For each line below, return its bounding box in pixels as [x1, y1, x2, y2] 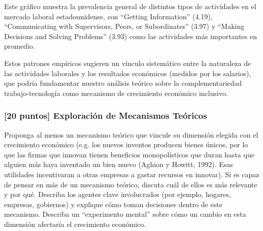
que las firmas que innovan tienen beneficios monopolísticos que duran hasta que [4, 149, 254, 159]
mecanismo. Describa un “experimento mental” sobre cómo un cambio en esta [4, 209, 246, 219]
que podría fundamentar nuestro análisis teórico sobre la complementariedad [4, 78, 242, 88]
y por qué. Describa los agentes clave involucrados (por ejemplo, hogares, [4, 189, 231, 200]
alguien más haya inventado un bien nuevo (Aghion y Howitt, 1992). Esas [4, 159, 233, 170]
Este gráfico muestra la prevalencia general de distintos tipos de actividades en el [4, 1, 256, 11]
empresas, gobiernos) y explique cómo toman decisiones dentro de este [4, 199, 222, 209]
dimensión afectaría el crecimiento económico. [4, 218, 146, 229]
